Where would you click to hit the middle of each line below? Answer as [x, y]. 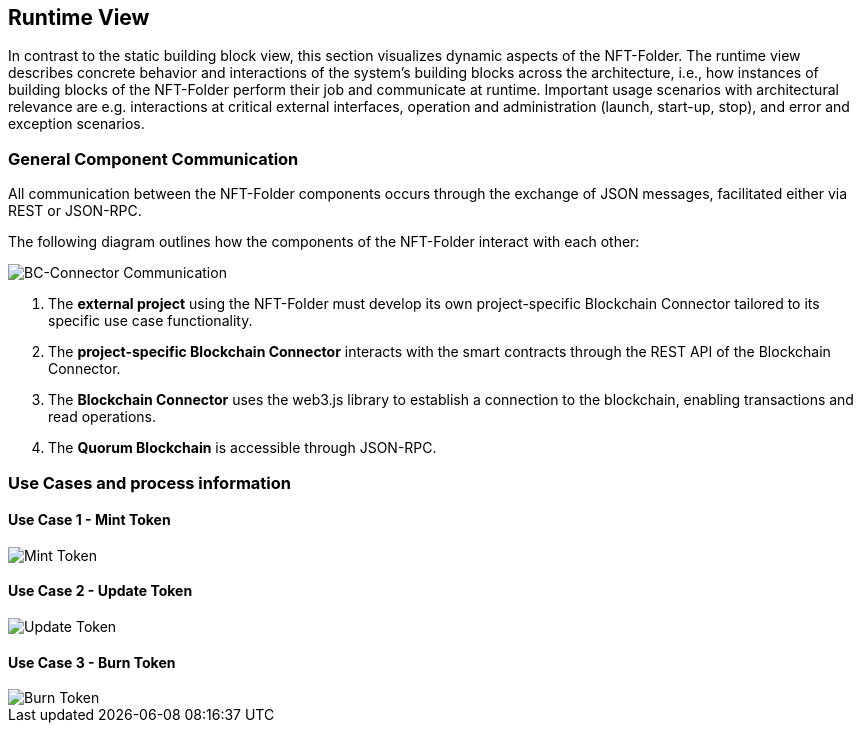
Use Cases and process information [150, 482]
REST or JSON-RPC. [75, 211]
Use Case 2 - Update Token [100, 591]
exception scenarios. [76, 124]
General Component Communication [153, 158]
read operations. [102, 417]
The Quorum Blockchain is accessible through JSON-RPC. [242, 448]
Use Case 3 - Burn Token [92, 662]
